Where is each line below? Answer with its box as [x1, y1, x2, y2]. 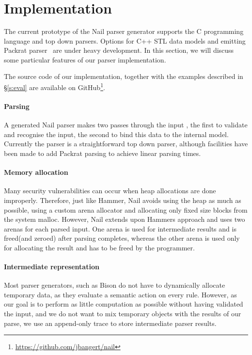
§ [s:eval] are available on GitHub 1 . [4, 81, 105, 92]
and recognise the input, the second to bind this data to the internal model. [4, 129, 229, 139]
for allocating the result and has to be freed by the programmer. [4, 242, 195, 252]
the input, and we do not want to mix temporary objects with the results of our [4, 309, 241, 319]
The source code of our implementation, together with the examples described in [4, 71, 243, 81]
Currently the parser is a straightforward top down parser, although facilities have [4, 139, 248, 149]
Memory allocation [4, 167, 68, 177]
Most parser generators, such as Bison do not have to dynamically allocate [4, 280, 225, 290]
